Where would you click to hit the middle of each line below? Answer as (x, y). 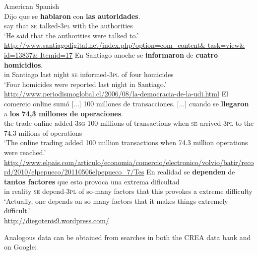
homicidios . (24, 64)
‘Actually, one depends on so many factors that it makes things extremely (116, 201)
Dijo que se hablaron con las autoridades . (72, 16)
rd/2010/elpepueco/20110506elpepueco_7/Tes (74, 172)
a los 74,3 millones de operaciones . (64, 113)
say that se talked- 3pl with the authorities (68, 26)
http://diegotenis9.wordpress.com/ (57, 220)
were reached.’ (25, 152)
